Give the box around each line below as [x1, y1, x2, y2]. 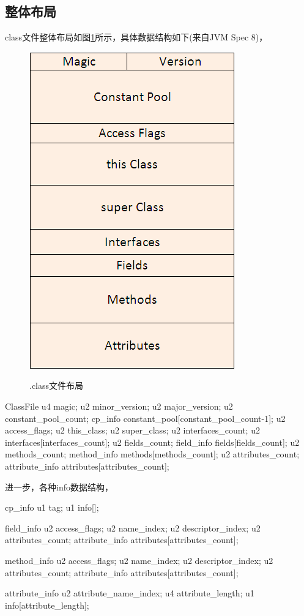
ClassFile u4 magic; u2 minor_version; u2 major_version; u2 [5, 399, 233, 412]
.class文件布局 [29, 379, 84, 392]
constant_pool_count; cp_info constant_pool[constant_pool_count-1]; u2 [5, 411, 286, 424]
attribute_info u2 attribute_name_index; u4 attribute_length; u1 [5, 587, 254, 599]
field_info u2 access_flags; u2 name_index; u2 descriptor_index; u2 [5, 521, 261, 534]
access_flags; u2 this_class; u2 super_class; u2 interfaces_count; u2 [5, 424, 260, 437]
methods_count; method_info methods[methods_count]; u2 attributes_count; [5, 448, 300, 460]
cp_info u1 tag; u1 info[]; [5, 501, 99, 514]
